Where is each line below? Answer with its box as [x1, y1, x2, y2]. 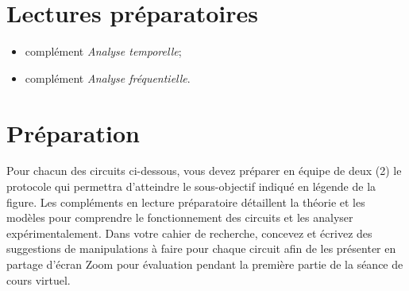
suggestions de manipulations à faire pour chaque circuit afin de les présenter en [6, 240, 396, 257]
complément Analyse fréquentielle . [25, 69, 191, 86]
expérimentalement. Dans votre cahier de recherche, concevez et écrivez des [6, 224, 372, 241]
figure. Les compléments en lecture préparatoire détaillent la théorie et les [6, 193, 365, 210]
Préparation [6, 116, 140, 149]
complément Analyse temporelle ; [25, 43, 182, 60]
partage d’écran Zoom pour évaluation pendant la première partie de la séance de [6, 256, 403, 272]
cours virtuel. [6, 271, 71, 288]
